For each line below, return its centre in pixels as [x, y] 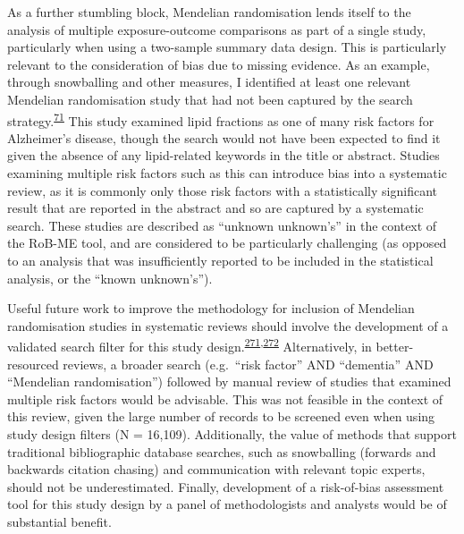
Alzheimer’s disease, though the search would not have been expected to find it [224, 137]
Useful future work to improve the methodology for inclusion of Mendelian [211, 308]
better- [395, 346]
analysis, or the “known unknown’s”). [110, 278]
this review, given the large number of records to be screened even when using [221, 416]
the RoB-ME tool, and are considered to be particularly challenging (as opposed [227, 243]
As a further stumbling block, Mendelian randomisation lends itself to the [209, 12]
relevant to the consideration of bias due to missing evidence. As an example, [219, 64]
